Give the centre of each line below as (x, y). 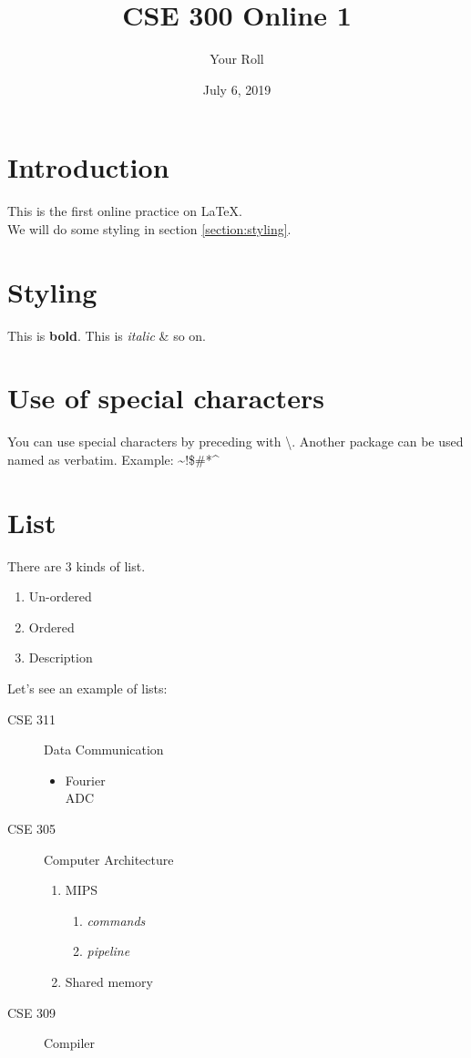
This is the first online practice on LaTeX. (125, 211)
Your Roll (237, 59)
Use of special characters (166, 398)
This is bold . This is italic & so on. (107, 335)
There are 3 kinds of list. (77, 565)
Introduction (88, 167)
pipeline (108, 951)
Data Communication (104, 750)
